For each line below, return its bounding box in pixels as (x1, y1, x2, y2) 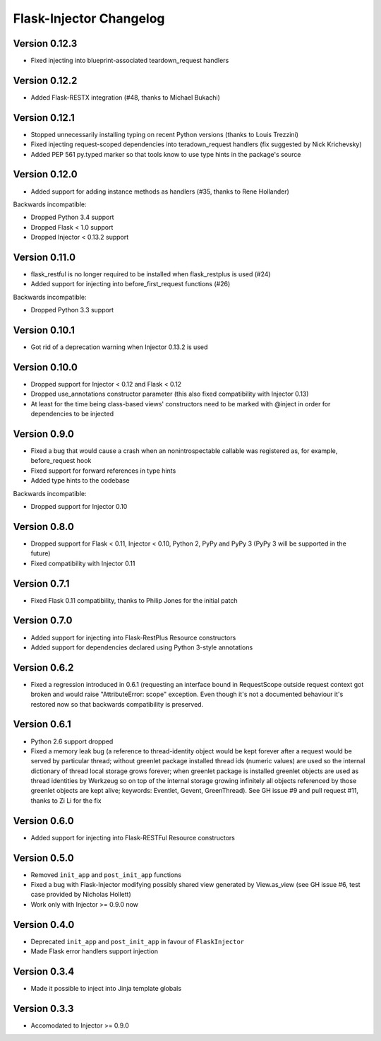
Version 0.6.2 (13, 661, 74, 674)
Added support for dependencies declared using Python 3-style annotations (30, 643, 253, 652)
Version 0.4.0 (13, 919, 75, 931)
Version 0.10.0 (13, 361, 78, 373)
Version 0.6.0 (13, 815, 74, 827)
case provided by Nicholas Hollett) (30, 890, 132, 899)
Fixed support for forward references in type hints (30, 466, 176, 475)
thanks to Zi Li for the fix (30, 796, 102, 805)
